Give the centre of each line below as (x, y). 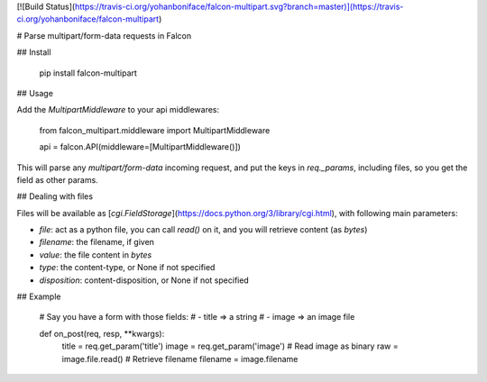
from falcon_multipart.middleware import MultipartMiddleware (155, 130)
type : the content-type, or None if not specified (127, 268)
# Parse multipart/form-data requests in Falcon (104, 35)
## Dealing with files (55, 196)
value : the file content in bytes (96, 255)
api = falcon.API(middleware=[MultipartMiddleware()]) (140, 147)
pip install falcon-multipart (88, 73)
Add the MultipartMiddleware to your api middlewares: (118, 110)
